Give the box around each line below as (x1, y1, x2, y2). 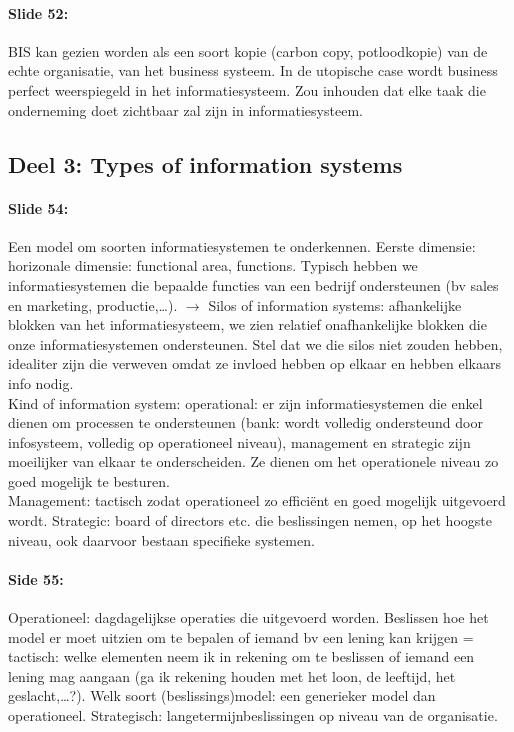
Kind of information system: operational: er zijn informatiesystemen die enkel (8, 392, 483, 413)
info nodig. (8, 372, 74, 393)
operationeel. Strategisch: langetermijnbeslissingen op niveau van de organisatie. (8, 705, 498, 726)
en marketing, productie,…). (8, 294, 178, 315)
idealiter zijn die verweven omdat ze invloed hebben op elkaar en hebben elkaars (8, 353, 501, 374)
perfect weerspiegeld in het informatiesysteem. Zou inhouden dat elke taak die (8, 79, 486, 100)
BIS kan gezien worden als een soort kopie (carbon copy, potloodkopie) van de (8, 40, 488, 61)
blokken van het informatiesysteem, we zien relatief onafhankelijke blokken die (8, 314, 487, 335)
